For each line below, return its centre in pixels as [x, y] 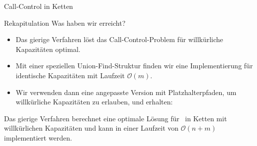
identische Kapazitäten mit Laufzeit [70, 75]
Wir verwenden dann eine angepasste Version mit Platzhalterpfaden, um [126, 92]
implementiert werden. [38, 137]
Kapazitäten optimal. [48, 49]
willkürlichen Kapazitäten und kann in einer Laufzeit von [91, 128]
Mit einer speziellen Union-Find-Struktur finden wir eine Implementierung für [134, 66]
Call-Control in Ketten [39, 6]
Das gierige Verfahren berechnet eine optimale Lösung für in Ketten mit [116, 118]
